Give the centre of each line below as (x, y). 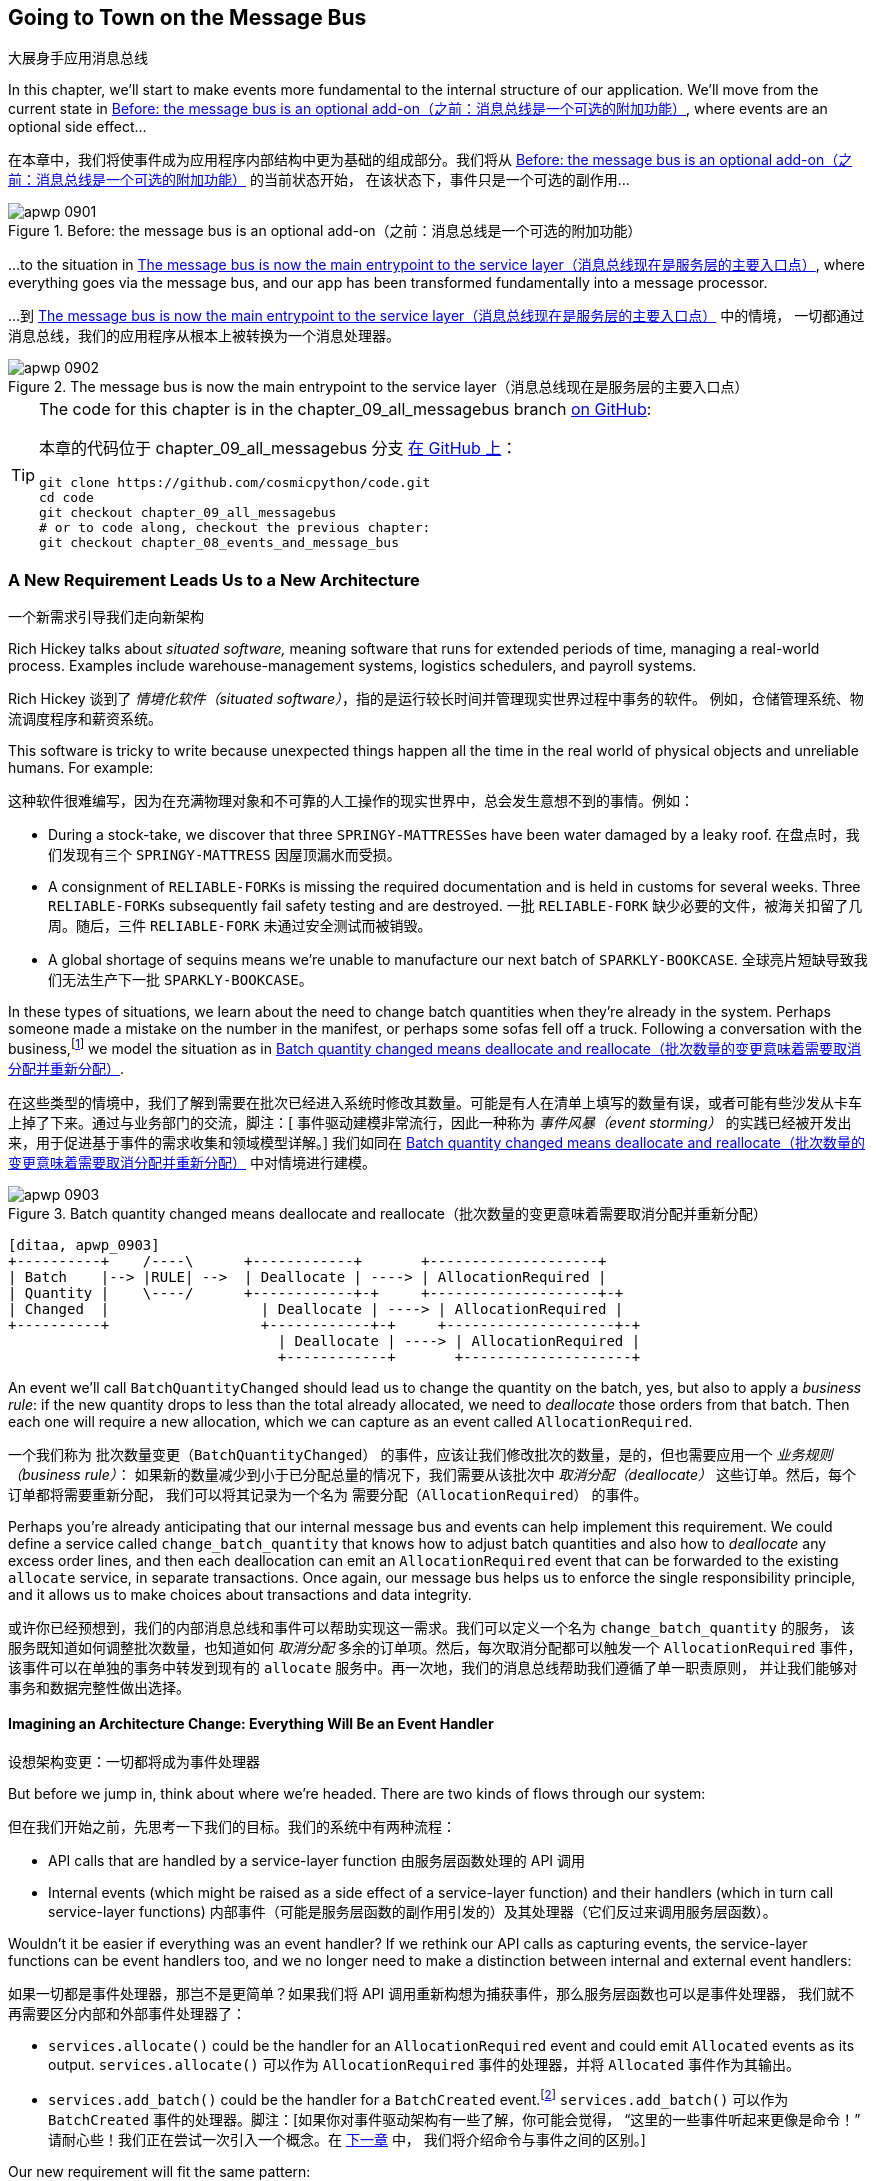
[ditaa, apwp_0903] (84, 1244)
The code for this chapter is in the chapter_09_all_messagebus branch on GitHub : (345, 409)
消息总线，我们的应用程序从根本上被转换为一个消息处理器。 (204, 336)
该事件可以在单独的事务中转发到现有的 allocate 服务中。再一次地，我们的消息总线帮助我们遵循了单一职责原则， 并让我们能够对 (433, 1667)
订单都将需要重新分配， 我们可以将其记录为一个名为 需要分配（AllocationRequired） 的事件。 (328, 1494)
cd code (66, 498)
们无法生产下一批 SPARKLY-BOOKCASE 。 (180, 980)
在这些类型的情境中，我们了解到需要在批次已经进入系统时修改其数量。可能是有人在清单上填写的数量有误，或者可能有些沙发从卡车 (435, 1102)
